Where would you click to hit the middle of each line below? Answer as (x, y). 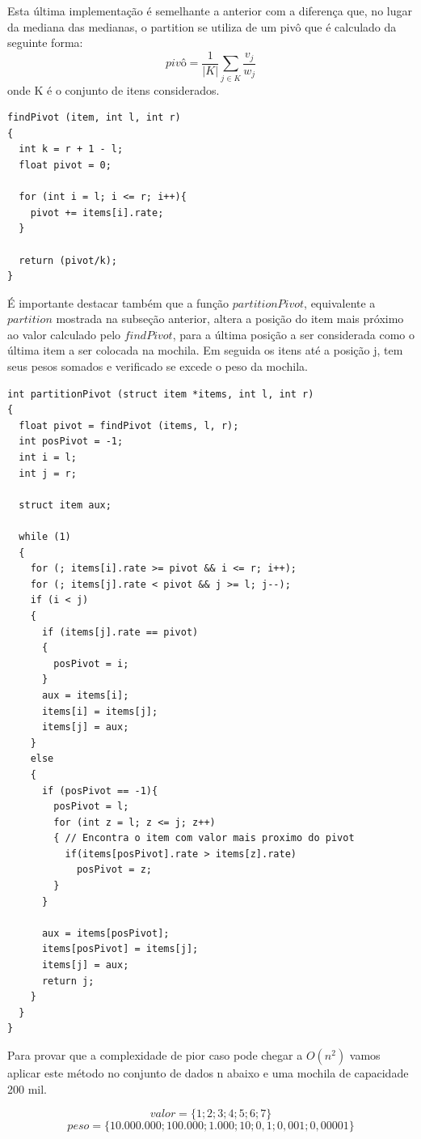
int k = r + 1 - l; (71, 149)
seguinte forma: (45, 42)
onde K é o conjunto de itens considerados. (114, 89)
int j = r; (48, 473)
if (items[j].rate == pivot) (120, 632)
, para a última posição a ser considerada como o (293, 334)
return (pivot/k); (68, 260)
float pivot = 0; (65, 165)
